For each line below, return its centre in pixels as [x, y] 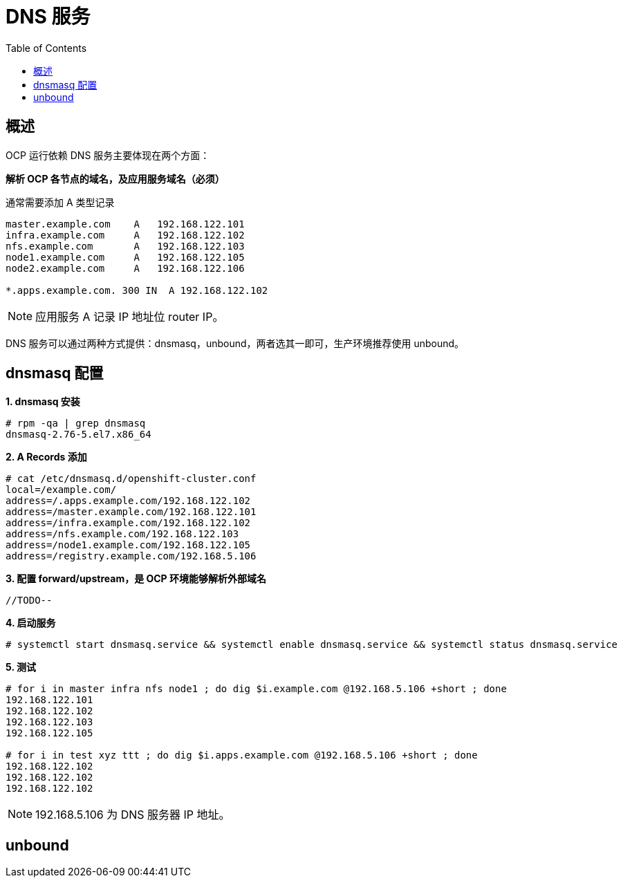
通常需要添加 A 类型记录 [60, 202]
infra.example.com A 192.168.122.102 [125, 235]
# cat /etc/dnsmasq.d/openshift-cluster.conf [131, 479]
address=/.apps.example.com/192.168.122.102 [128, 501]
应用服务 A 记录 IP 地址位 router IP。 [130, 316]
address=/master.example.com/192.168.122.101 [131, 512]
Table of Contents [46, 48]
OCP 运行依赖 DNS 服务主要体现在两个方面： [108, 155]
